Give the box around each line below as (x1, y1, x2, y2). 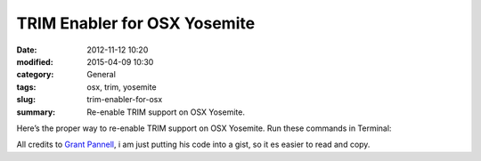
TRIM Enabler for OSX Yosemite (16, 13, 256, 33)
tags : (16, 81, 37, 93)
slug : (16, 94, 36, 105)
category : (16, 69, 54, 80)
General (86, 69, 116, 80)
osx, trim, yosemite (86, 81, 157, 93)
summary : (16, 107, 56, 117)
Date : (16, 44, 37, 55)
